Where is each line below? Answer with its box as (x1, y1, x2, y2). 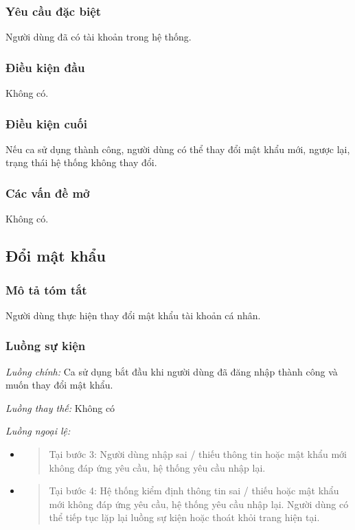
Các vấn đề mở (5, 184, 90, 201)
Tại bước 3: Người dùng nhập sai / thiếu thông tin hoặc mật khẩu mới (49, 447, 347, 461)
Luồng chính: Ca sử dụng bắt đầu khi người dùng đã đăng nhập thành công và (5, 364, 338, 378)
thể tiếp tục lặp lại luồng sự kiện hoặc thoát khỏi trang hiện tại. (49, 510, 320, 525)
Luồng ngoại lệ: (5, 424, 71, 438)
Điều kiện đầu (5, 58, 85, 76)
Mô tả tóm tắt (5, 281, 87, 298)
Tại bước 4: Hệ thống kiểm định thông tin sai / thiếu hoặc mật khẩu (49, 483, 339, 498)
